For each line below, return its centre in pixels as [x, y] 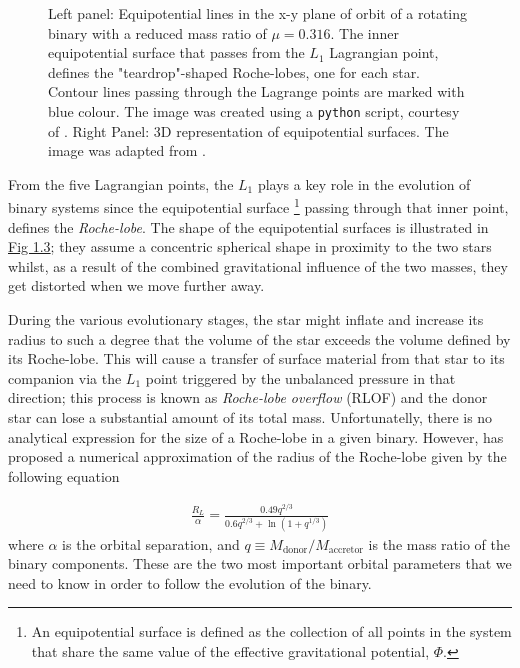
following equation [64, 475]
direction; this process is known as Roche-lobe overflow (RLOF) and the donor [248, 397]
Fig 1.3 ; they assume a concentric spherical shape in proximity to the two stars [250, 246]
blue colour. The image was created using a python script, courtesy [254, 110]
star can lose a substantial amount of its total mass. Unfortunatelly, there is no [250, 417]
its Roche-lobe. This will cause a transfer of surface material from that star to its [256, 358]
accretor [346, 550]
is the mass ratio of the [439, 543]
